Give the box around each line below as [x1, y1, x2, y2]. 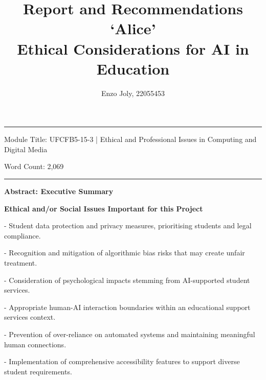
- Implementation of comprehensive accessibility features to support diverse [4, 356, 240, 367]
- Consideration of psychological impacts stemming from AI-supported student [4, 274, 250, 285]
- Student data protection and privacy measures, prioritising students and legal [4, 220, 252, 231]
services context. [4, 312, 56, 322]
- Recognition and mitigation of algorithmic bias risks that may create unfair [4, 247, 245, 258]
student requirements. [4, 366, 72, 376]
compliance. [4, 230, 41, 241]
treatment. [4, 257, 37, 268]
